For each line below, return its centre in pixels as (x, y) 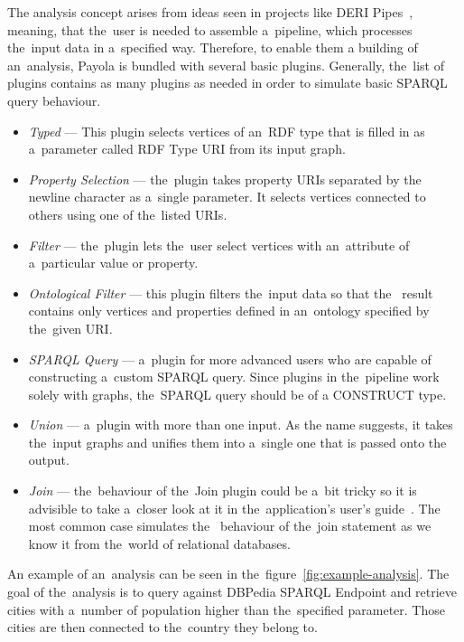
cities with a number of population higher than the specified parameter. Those (226, 609)
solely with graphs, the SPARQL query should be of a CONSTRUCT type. (237, 394)
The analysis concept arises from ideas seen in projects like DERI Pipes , (210, 12)
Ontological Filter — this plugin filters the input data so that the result (231, 293)
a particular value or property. (113, 263)
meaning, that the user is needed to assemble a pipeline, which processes (210, 29)
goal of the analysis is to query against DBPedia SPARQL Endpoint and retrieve (232, 592)
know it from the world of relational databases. (159, 543)
